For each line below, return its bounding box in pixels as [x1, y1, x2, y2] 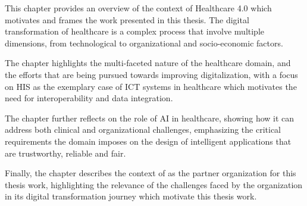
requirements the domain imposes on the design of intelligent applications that [5, 135, 292, 147]
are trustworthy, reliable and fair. [5, 146, 126, 159]
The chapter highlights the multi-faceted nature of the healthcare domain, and [5, 57, 291, 69]
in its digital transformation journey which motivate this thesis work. [5, 190, 257, 202]
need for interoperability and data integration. [5, 92, 173, 104]
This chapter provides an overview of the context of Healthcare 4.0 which [5, 2, 272, 14]
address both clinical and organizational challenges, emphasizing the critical [5, 123, 281, 136]
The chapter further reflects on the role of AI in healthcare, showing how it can [5, 111, 295, 124]
